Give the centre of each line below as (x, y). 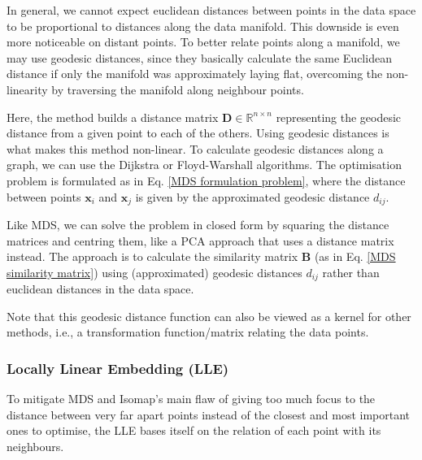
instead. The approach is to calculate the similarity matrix (152, 256)
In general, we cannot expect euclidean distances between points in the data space (211, 10)
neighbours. (35, 446)
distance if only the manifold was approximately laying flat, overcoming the (195, 74)
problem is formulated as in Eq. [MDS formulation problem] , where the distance (206, 180)
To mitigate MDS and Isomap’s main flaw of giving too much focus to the (191, 399)
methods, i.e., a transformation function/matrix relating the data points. (188, 332)
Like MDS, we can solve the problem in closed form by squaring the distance (198, 224)
